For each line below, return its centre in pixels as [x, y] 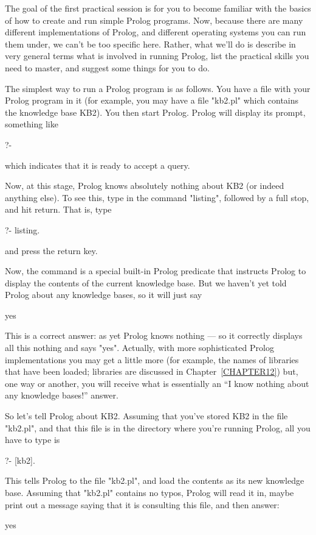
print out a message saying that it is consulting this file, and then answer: [142, 504]
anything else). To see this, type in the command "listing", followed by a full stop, [157, 197]
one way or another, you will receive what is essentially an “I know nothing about [157, 383]
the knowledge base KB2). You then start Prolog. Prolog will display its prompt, [155, 112]
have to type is [33, 440]
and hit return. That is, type [58, 209]
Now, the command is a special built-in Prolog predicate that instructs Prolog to [156, 271]
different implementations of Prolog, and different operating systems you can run [156, 32]
